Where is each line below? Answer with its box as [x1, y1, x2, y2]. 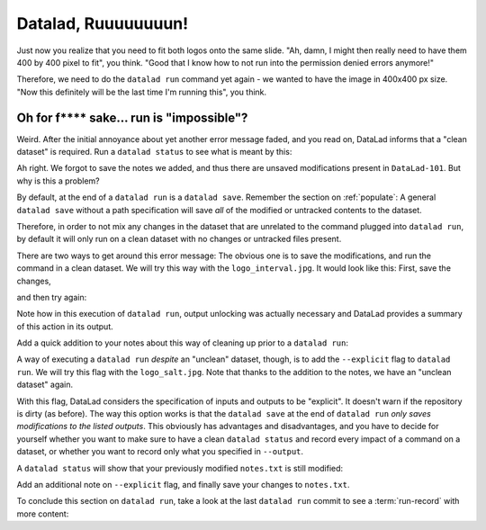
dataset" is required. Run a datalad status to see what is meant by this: [16, 147, 292, 157]
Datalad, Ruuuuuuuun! [16, 13, 189, 33]
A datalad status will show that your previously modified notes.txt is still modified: [16, 463, 344, 473]
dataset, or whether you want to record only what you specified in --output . [16, 446, 304, 457]
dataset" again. [16, 379, 74, 391]
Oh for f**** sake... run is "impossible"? [16, 110, 248, 125]
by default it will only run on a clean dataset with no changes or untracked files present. [16, 234, 342, 245]
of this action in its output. [16, 320, 114, 332]
